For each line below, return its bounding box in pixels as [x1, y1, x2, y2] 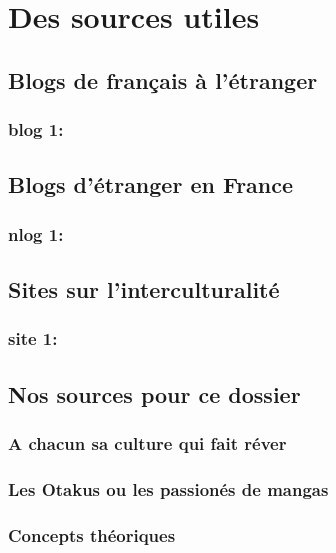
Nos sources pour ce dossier [8, 378, 301, 409]
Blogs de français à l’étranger [8, 64, 318, 95]
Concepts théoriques [8, 522, 176, 547]
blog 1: [8, 117, 64, 142]
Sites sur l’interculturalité [8, 274, 280, 305]
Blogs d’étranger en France [8, 169, 294, 200]
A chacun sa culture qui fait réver [8, 430, 287, 455]
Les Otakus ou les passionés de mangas [8, 476, 329, 501]
